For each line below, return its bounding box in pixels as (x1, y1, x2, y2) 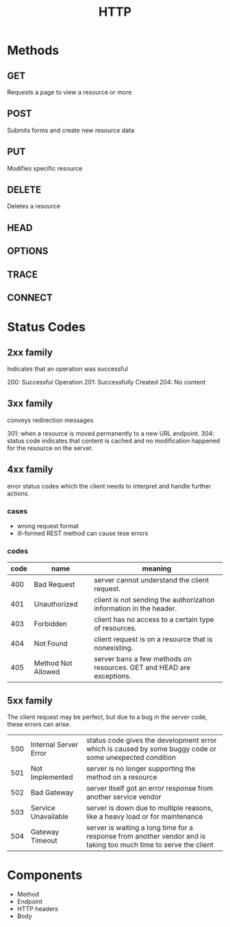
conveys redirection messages (7, 416, 94, 424)
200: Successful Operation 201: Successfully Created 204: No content (7, 378, 206, 386)
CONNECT (7, 292, 53, 304)
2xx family (7, 347, 53, 358)
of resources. (93, 623, 137, 633)
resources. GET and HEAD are (93, 663, 191, 672)
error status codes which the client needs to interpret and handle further (7, 482, 212, 490)
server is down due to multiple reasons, (86, 803, 214, 813)
